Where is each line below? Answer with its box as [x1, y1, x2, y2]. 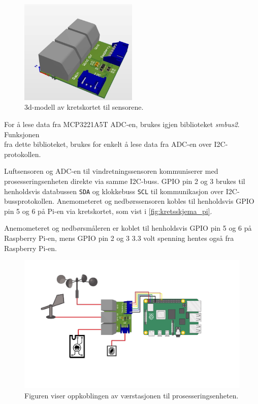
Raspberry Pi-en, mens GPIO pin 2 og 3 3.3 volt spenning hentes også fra [4, 232, 234, 243]
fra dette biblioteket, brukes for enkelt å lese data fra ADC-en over [4, 139, 212, 149]
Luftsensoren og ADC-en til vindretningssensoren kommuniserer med [4, 166, 218, 176]
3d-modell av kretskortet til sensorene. [24, 102, 144, 112]
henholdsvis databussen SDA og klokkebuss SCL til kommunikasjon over [4, 185, 224, 196]
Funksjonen [4, 129, 40, 139]
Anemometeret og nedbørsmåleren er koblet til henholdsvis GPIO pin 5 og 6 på [4, 223, 252, 233]
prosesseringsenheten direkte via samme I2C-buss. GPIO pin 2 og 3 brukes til [4, 175, 245, 186]
